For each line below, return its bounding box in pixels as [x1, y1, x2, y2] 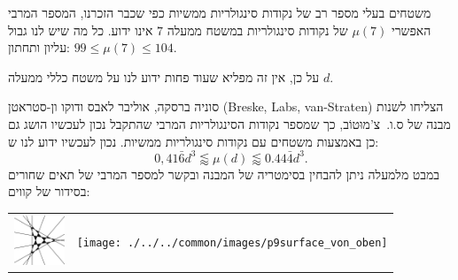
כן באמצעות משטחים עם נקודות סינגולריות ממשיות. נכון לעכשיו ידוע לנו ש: [8, 132, 379, 150]
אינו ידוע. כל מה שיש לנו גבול [8, 20, 153, 39]
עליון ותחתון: [8, 38, 70, 57]
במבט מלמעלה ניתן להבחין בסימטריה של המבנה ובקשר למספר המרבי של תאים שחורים [8, 164, 440, 183]
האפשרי [392, 20, 431, 39]
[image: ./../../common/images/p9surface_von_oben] [76, 237, 388, 250]
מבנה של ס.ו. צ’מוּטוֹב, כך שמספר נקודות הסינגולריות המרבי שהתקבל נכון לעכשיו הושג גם [8, 114, 451, 132]
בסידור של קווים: [8, 182, 90, 201]
